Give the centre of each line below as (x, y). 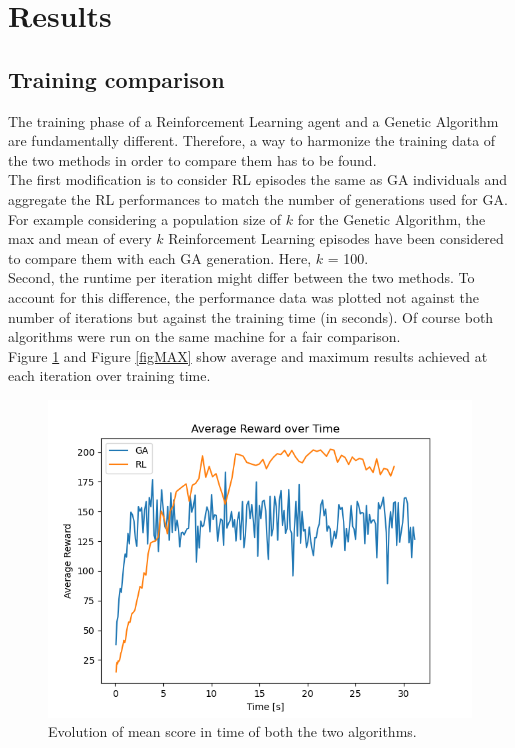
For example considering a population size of (145, 218)
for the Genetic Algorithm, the (391, 218)
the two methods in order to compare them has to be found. (192, 159)
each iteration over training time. (109, 375)
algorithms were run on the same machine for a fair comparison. (204, 336)
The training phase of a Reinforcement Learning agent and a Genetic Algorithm (253, 120)
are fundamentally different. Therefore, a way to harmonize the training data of (252, 140)
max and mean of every (80, 238)
